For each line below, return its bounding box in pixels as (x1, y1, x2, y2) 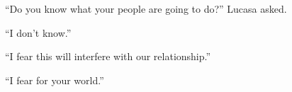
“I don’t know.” (5, 25, 72, 40)
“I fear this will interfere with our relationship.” (5, 49, 211, 64)
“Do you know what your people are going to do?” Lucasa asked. (5, 1, 287, 16)
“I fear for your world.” (5, 72, 104, 87)
